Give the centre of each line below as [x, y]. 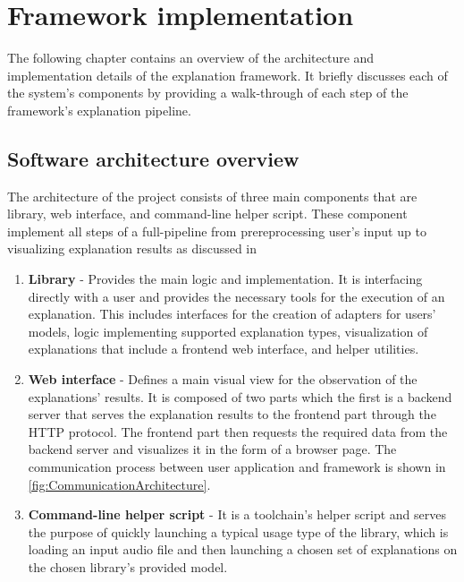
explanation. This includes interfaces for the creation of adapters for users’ [232, 314]
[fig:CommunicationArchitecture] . [119, 484]
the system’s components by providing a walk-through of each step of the [208, 93]
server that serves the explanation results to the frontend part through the [232, 414]
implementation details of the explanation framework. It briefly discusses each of [228, 75]
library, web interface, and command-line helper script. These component [207, 214]
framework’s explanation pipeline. [99, 110]
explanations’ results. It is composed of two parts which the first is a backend [240, 396]
